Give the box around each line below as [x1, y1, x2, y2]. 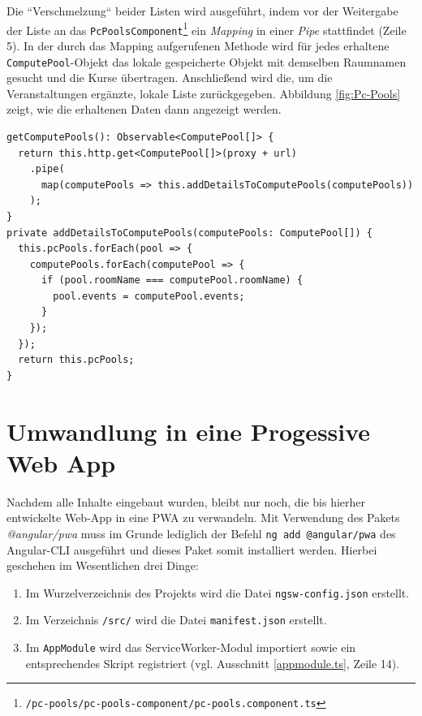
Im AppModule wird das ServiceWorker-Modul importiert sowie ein [25, 639, 356, 656]
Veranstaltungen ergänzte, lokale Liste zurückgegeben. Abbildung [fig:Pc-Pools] [6, 84, 401, 101]
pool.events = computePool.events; [53, 290, 245, 302]
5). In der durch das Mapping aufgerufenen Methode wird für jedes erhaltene [6, 37, 390, 54]
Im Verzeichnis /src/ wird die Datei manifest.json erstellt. [25, 611, 327, 628]
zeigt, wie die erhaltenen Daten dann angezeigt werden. [6, 101, 282, 118]
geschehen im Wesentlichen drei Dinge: [6, 557, 199, 574]
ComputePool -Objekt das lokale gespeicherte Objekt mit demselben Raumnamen [6, 53, 407, 70]
